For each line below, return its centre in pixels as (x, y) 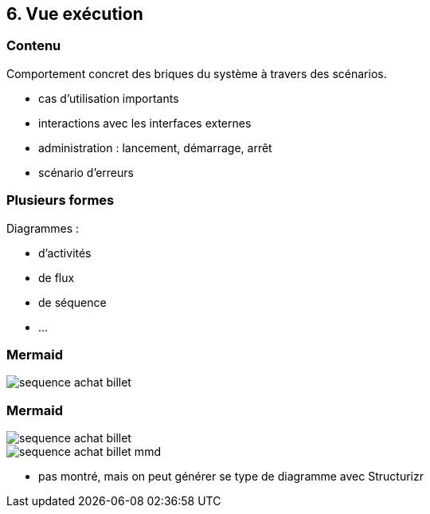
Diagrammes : (43, 228)
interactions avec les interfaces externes (145, 123)
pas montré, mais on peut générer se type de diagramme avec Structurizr (231, 477)
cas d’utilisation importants (109, 98)
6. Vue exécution (75, 14)
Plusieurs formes (61, 200)
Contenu (34, 46)
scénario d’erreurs (86, 172)
